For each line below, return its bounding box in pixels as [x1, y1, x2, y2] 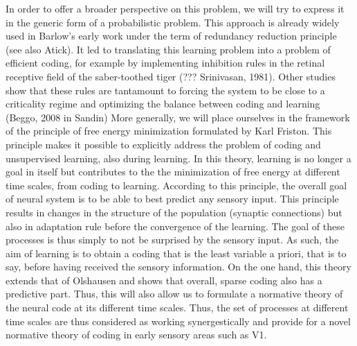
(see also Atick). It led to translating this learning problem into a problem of [6, 42, 331, 56]
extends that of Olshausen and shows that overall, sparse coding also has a [6, 273, 322, 287]
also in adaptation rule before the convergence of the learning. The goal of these [6, 218, 345, 233]
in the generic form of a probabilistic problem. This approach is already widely [6, 15, 340, 29]
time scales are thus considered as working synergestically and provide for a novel [6, 313, 351, 328]
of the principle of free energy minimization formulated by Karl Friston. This [6, 123, 332, 138]
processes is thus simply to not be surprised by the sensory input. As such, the [6, 232, 339, 247]
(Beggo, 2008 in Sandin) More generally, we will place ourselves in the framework [6, 110, 350, 124]
